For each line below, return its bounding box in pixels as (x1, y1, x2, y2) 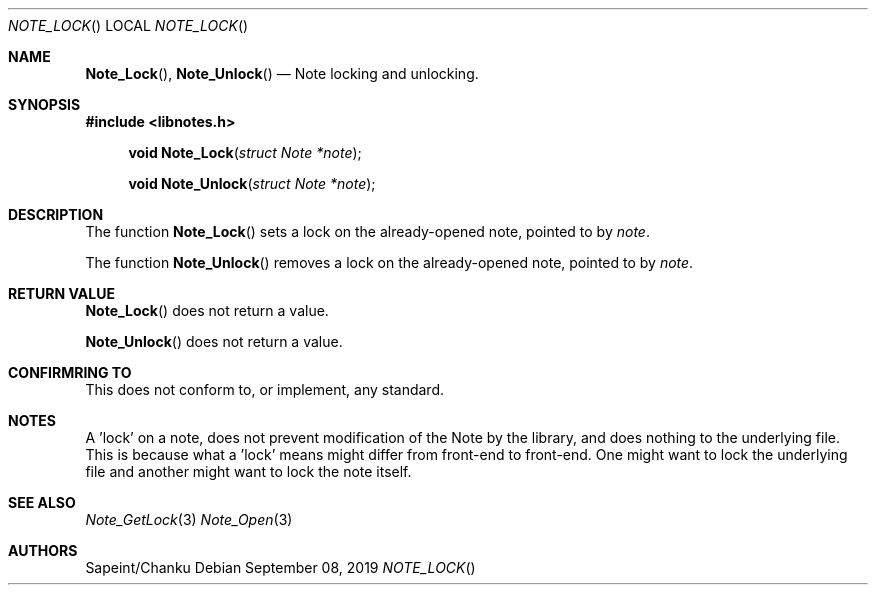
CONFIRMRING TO (8, 364, 132, 381)
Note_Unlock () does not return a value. (85, 333, 343, 350)
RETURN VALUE (8, 285, 115, 302)
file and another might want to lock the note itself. (85, 463, 412, 480)
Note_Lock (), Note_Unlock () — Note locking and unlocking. (85, 65, 479, 82)
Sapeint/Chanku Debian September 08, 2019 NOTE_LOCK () (85, 559, 476, 576)
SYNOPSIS (8, 96, 81, 113)
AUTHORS (8, 542, 78, 559)
